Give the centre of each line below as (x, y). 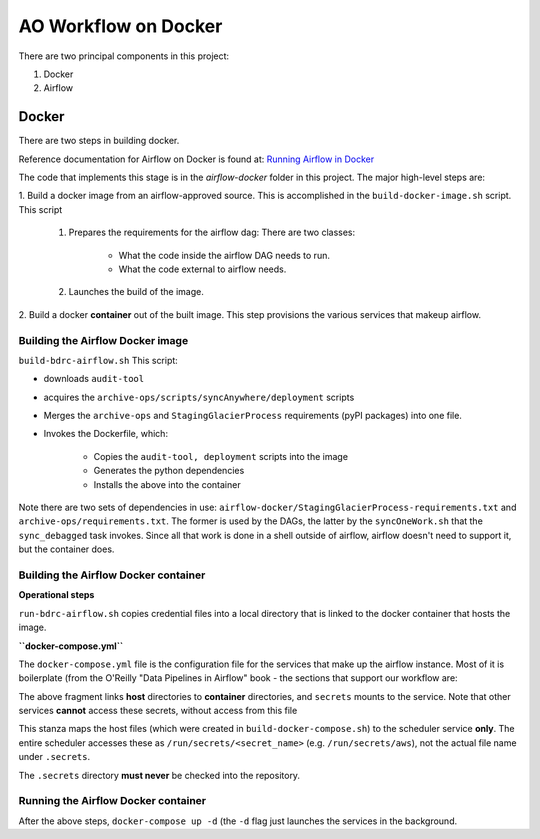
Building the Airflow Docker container (112, 575)
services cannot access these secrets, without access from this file (158, 711)
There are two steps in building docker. (99, 141)
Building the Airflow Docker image (103, 340)
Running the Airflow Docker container (112, 801)
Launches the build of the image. (136, 292)
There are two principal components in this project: (124, 56)
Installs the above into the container (167, 484)
